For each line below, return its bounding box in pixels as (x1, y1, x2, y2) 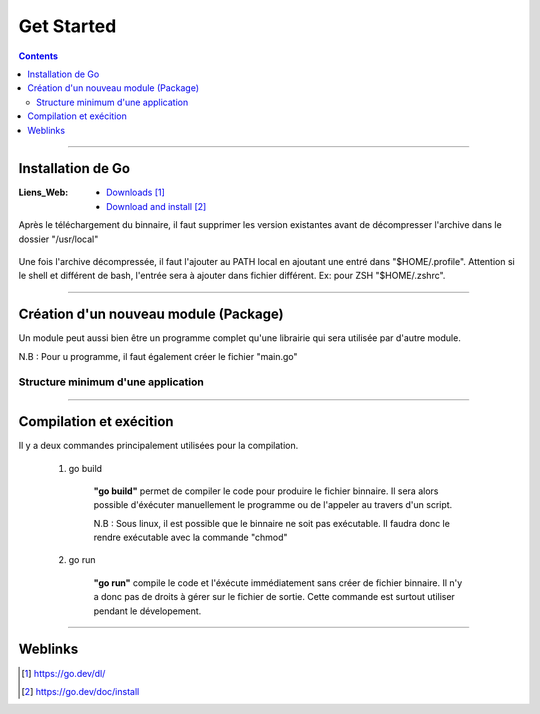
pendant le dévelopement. (93, 605, 202, 617)
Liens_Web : (18, 186, 69, 199)
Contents (18, 50, 59, 62)
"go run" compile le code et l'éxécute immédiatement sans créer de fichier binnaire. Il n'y (93, 576, 463, 589)
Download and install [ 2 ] (106, 200, 207, 212)
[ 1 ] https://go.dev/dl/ (21, 667, 106, 679)
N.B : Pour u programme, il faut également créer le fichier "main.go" (18, 350, 299, 362)
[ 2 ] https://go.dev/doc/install (21, 685, 140, 697)
